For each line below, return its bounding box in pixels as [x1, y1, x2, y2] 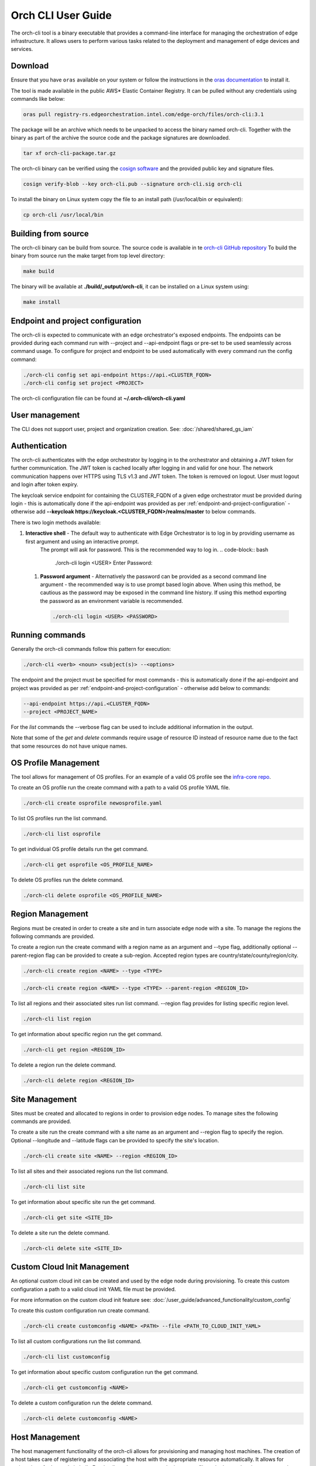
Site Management [11, 1094, 77, 1104]
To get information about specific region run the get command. [11, 1031, 163, 1038]
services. [11, 46, 33, 53]
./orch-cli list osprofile [23, 830, 101, 837]
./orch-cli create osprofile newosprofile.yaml [23, 800, 162, 806]
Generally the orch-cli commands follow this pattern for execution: [11, 646, 171, 653]
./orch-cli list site [23, 1183, 85, 1190]
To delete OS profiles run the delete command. [11, 877, 124, 884]
